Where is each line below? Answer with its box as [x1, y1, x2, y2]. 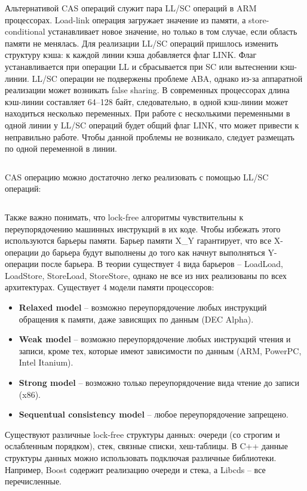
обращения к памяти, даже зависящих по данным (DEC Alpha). [19, 312, 254, 325]
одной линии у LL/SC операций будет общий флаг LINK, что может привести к [5, 118, 299, 131]
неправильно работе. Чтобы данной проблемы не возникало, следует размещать [5, 130, 294, 143]
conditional [5, 25, 45, 38]
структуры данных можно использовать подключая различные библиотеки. [5, 452, 277, 464]
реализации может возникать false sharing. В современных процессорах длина [5, 84, 290, 96]
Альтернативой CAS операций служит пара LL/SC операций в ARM [5, 2, 257, 14]
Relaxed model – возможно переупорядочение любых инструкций [19, 301, 267, 314]
